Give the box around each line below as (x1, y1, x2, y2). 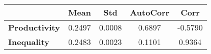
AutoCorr (130, 6, 170, 18)
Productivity (8, 21, 60, 33)
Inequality (8, 36, 50, 47)
